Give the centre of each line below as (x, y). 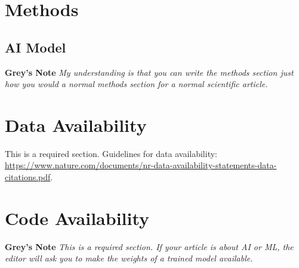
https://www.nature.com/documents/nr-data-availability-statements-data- (141, 165)
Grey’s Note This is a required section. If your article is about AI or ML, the (149, 246)
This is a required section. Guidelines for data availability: (111, 153)
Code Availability (77, 218)
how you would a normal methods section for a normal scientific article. (136, 84)
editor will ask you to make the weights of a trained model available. (129, 258)
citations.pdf (28, 177)
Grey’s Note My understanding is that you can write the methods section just (149, 72)
